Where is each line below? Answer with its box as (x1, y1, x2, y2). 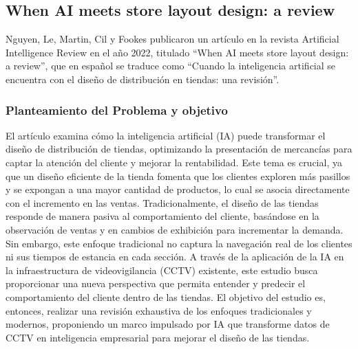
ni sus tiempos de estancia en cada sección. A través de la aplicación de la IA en (6, 249, 344, 264)
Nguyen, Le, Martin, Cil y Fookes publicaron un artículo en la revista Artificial (6, 32, 339, 46)
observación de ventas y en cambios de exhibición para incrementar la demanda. (6, 222, 344, 236)
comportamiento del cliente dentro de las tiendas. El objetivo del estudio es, (6, 289, 326, 304)
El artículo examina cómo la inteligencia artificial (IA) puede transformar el (6, 128, 326, 142)
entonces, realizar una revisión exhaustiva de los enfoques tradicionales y (6, 303, 312, 317)
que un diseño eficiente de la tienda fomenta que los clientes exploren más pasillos (6, 168, 350, 183)
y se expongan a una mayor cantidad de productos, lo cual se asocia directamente (6, 182, 350, 196)
